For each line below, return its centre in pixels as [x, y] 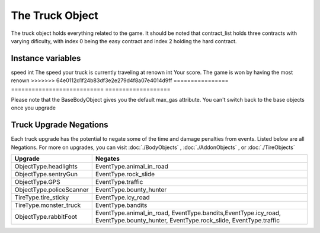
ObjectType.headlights [46, 167]
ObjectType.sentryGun [46, 174]
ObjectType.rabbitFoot [46, 217]
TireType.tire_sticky [42, 198]
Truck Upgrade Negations [60, 125]
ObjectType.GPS [37, 182]
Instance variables [46, 58]
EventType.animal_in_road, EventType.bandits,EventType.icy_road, [188, 213]
